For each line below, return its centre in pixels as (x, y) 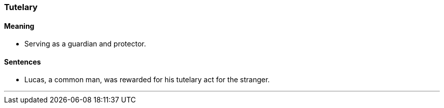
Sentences (23, 62)
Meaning (19, 26)
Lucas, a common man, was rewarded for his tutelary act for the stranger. (147, 80)
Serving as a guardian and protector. (85, 44)
